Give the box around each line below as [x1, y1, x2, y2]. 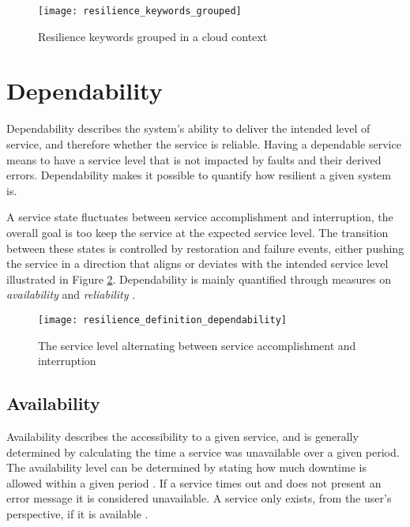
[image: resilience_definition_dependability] [38, 314, 287, 326]
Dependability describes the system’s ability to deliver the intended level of [6, 120, 371, 137]
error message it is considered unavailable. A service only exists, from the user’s [6, 490, 392, 506]
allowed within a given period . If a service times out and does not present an [6, 474, 382, 491]
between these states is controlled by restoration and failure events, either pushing [6, 239, 404, 256]
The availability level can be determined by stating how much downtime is [6, 459, 367, 476]
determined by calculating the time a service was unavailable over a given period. [6, 443, 400, 460]
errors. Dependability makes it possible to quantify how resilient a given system [6, 167, 391, 183]
